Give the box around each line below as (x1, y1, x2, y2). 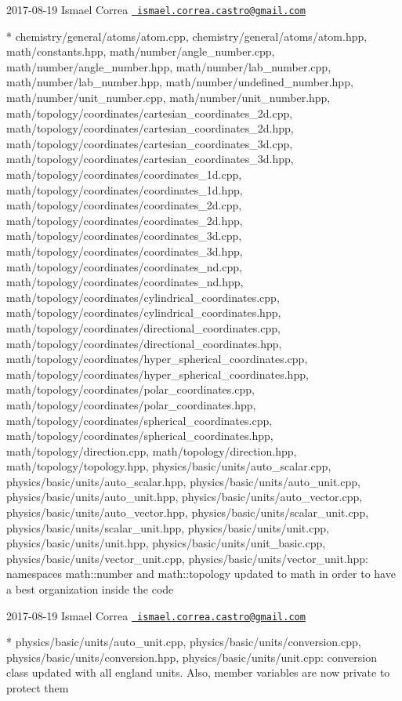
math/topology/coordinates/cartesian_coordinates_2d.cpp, (6, 104, 293, 121)
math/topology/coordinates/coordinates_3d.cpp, (6, 227, 242, 244)
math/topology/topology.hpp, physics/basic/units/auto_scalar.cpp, (6, 458, 331, 474)
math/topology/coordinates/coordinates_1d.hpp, (6, 181, 243, 198)
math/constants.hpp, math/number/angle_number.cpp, (6, 43, 275, 60)
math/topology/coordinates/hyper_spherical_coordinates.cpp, (6, 350, 308, 367)
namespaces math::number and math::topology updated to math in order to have (6, 565, 396, 582)
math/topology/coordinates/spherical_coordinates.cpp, (6, 412, 273, 428)
